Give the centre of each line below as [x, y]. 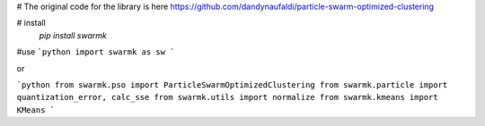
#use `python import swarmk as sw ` [96, 52]
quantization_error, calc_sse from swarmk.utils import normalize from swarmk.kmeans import [228, 97]
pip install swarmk [73, 35]
